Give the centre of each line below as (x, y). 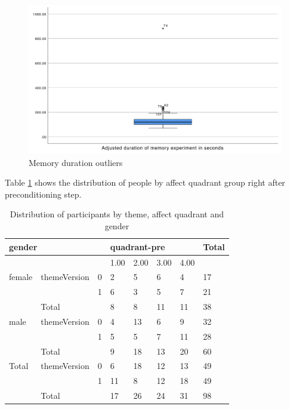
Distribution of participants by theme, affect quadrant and (117, 214)
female (21, 277)
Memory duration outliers (76, 162)
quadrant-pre (138, 246)
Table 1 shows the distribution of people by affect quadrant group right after (145, 182)
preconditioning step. (43, 194)
